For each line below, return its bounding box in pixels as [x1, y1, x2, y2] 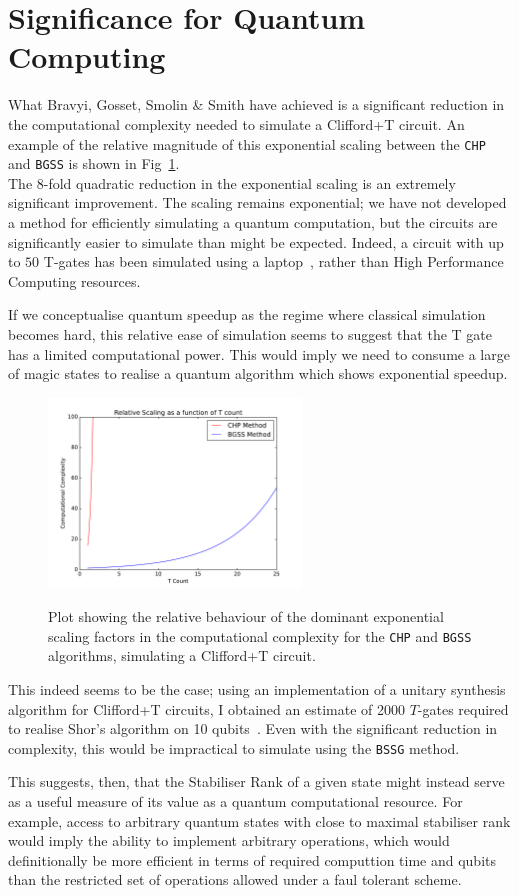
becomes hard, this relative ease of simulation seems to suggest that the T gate [8, 323, 492, 344]
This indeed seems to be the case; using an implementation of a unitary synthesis [8, 678, 506, 699]
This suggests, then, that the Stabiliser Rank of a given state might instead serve [8, 771, 505, 792]
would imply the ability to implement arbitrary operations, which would [8, 830, 450, 851]
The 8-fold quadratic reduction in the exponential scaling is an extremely [8, 172, 456, 193]
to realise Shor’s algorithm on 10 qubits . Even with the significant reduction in [8, 718, 498, 739]
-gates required [417, 698, 509, 719]
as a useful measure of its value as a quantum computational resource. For [8, 791, 463, 811]
